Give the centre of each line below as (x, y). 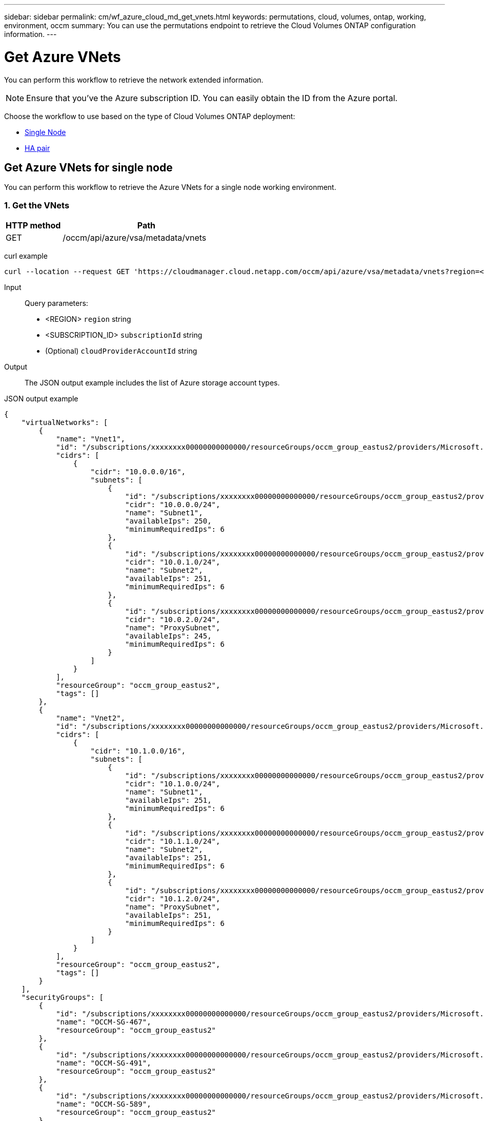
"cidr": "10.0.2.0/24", (173, 620)
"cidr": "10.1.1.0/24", (173, 842)
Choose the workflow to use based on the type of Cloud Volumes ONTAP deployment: (150, 116)
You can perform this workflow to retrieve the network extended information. (134, 80)
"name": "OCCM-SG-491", (104, 1063)
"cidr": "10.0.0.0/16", (138, 472)
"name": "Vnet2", (91, 718)
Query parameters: (56, 303)
